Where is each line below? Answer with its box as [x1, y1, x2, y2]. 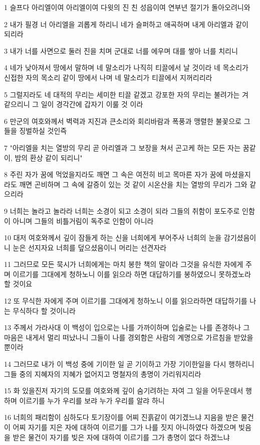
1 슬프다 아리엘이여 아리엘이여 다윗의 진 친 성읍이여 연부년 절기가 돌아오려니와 [4, 2, 250, 12]
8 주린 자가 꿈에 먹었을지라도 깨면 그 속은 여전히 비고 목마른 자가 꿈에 [4, 169, 223, 180]
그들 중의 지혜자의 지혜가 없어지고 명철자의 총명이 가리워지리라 [4, 368, 201, 379]
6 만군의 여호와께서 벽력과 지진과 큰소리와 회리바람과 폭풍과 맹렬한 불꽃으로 [4, 115, 241, 126]
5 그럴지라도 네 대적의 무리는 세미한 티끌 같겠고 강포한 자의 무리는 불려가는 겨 [4, 89, 248, 99]
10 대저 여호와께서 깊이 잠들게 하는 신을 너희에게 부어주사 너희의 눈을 [4, 232, 222, 243]
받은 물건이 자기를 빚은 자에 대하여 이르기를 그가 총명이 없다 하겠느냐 [13, 431, 230, 442]
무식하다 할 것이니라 [13, 305, 76, 316]
